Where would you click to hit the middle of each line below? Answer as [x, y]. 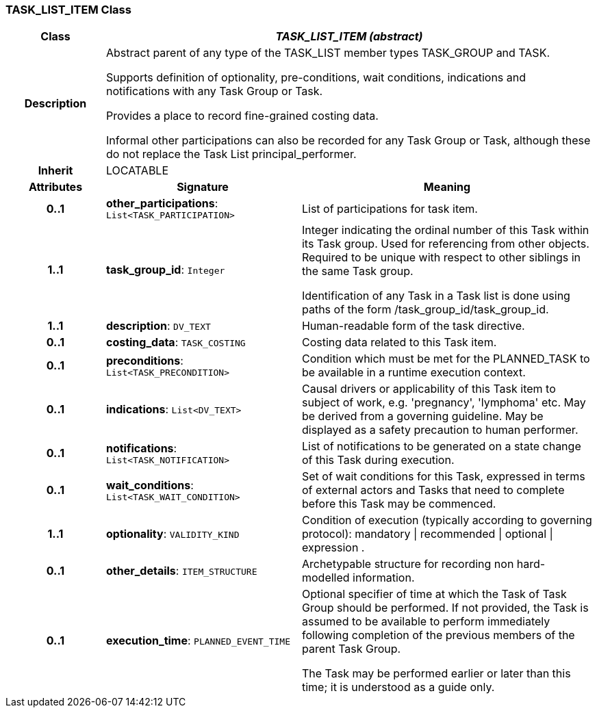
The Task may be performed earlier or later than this [436, 674]
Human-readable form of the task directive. [413, 326]
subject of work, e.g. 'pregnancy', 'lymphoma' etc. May [444, 403]
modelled [326, 578]
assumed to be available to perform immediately [426, 622]
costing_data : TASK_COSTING [176, 342]
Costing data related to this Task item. [399, 342]
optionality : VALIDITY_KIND [173, 534]
